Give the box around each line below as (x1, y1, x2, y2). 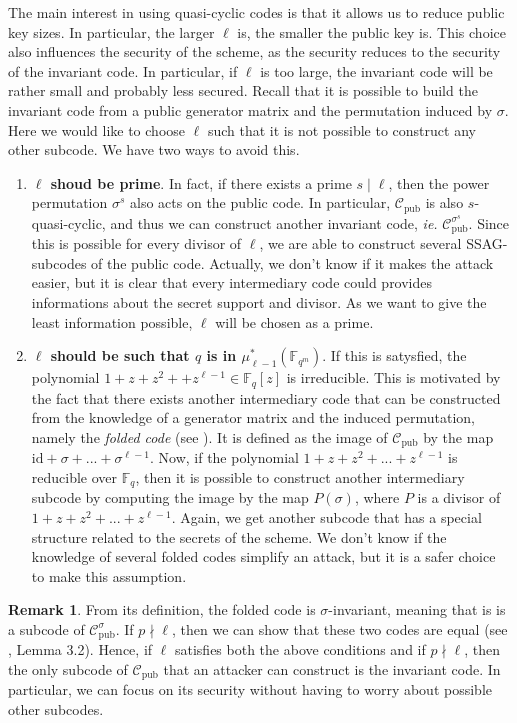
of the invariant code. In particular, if (8, 60, 238, 81)
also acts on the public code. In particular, (130, 192, 391, 213)
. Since (468, 212, 510, 233)
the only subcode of (8, 658, 128, 679)
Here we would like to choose (8, 119, 186, 140)
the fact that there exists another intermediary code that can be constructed (31, 387, 501, 408)
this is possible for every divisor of (31, 233, 242, 254)
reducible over (31, 466, 118, 487)
